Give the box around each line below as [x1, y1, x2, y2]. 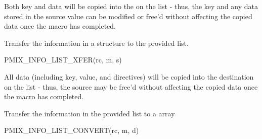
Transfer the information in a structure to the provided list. [4, 37, 189, 48]
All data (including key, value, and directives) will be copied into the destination [4, 71, 254, 82]
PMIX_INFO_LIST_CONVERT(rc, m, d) [4, 125, 139, 135]
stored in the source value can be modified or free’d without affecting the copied [4, 11, 252, 21]
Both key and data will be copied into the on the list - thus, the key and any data [4, 1, 258, 11]
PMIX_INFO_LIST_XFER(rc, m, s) [4, 54, 122, 65]
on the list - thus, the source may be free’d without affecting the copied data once [4, 81, 258, 92]
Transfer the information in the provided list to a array [4, 108, 175, 118]
